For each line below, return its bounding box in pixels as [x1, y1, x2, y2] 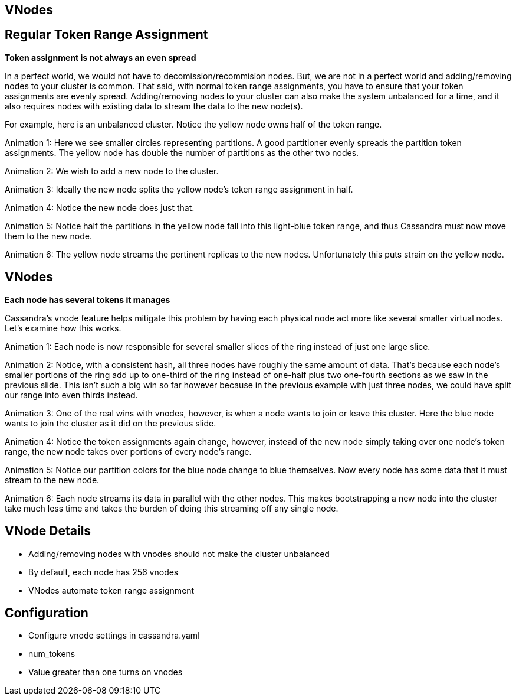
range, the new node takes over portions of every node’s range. [5, 446, 252, 457]
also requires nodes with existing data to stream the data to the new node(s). [5, 100, 303, 111]
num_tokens [28, 649, 75, 659]
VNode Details [5, 523, 91, 539]
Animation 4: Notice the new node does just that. [5, 202, 195, 213]
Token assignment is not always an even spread [5, 52, 196, 63]
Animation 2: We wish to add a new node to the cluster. [5, 165, 219, 176]
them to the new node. [5, 230, 92, 241]
